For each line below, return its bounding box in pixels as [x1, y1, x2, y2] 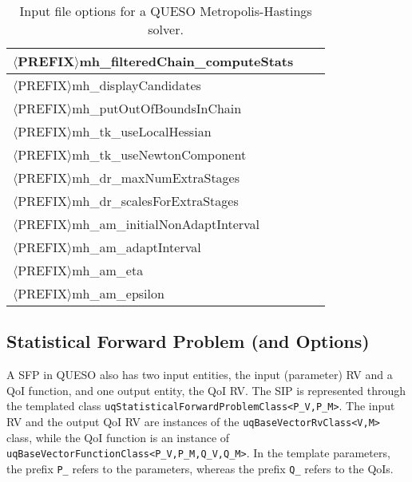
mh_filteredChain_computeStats [79, 52, 294, 70]
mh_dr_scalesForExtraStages [72, 192, 239, 210]
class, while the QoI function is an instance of [6, 429, 230, 445]
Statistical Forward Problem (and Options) [6, 329, 370, 354]
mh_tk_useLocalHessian [72, 122, 212, 140]
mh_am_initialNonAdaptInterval [72, 215, 260, 233]
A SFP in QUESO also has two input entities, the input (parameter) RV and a [6, 366, 393, 383]
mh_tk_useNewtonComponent [72, 145, 247, 164]
